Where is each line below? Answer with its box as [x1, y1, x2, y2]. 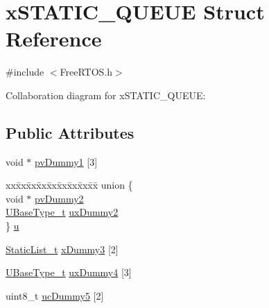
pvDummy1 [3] [35, 154, 98, 169]
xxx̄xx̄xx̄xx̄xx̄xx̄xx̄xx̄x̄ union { [6, 178, 133, 192]
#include [6, 65, 44, 79]
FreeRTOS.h [60, 65, 113, 79]
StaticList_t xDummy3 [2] [6, 241, 119, 256]
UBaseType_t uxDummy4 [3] [6, 265, 132, 280]
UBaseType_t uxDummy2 [6, 205, 119, 219]
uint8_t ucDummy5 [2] [6, 288, 104, 302]
